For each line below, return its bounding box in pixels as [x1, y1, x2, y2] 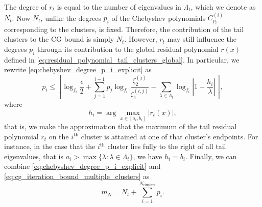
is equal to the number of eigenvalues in [57, 2, 181, 12]
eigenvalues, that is [4, 151, 64, 161]
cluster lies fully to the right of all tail [107, 141, 226, 152]
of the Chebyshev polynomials [111, 12, 206, 23]
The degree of [4, 2, 47, 12]
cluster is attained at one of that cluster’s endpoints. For [81, 131, 258, 141]
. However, [124, 34, 157, 44]
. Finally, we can [185, 151, 237, 161]
